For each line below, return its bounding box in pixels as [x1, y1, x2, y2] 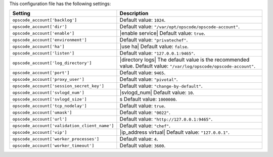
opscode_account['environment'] [12, 37, 87, 42]
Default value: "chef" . [119, 122, 171, 129]
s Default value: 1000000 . [119, 96, 177, 103]
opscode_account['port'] [12, 70, 70, 75]
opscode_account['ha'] [12, 43, 65, 49]
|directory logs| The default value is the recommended [119, 56, 250, 63]
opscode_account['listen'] [12, 50, 75, 56]
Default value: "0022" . [119, 109, 171, 116]
